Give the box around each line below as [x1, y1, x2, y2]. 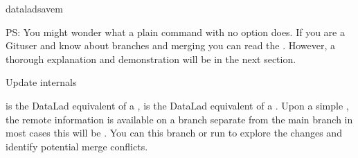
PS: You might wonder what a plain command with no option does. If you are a [6, 24, 345, 39]
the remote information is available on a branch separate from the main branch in [6, 112, 353, 126]
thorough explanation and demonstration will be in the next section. [6, 51, 296, 66]
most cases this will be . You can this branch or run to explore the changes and [6, 125, 342, 140]
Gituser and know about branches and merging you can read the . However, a [6, 38, 336, 53]
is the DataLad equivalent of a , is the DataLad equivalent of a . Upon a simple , [6, 98, 349, 112]
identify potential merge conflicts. [6, 139, 148, 153]
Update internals [6, 75, 77, 89]
